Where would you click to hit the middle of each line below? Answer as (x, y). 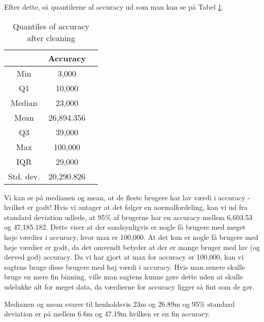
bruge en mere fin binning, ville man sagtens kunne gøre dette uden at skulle (124, 277)
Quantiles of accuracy (51, 26)
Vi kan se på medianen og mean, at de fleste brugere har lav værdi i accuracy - (127, 197)
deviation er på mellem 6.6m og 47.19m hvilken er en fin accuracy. (107, 314)
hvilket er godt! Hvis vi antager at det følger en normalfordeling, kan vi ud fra (126, 207)
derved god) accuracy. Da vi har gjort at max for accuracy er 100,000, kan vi (124, 257)
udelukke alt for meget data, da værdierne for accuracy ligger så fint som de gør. (129, 286)
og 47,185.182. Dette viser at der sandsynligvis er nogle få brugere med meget (125, 227)
